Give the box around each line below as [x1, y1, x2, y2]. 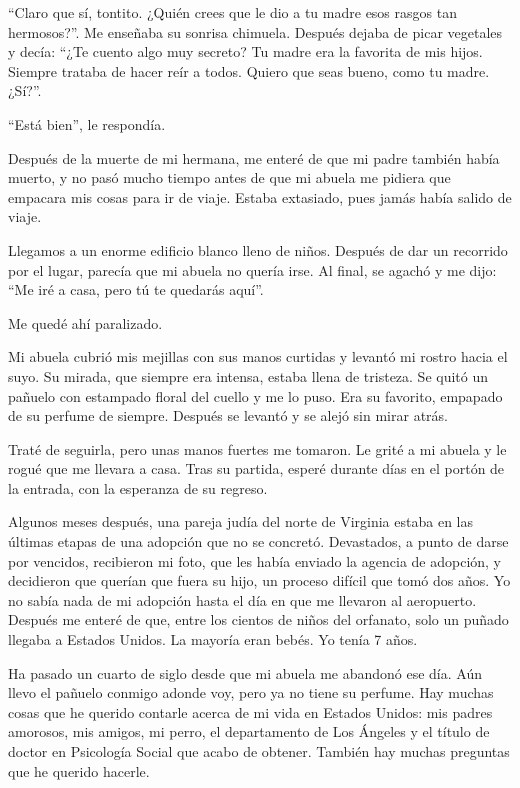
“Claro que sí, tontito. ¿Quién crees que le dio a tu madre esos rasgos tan [8, 2, 457, 22]
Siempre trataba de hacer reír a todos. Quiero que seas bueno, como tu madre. [8, 60, 490, 81]
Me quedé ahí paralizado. [8, 312, 163, 333]
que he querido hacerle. [8, 760, 150, 781]
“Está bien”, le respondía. [8, 113, 166, 134]
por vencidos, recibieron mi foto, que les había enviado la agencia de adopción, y [8, 550, 502, 571]
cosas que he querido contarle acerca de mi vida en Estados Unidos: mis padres [8, 701, 493, 722]
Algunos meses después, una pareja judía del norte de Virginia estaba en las [8, 511, 473, 532]
